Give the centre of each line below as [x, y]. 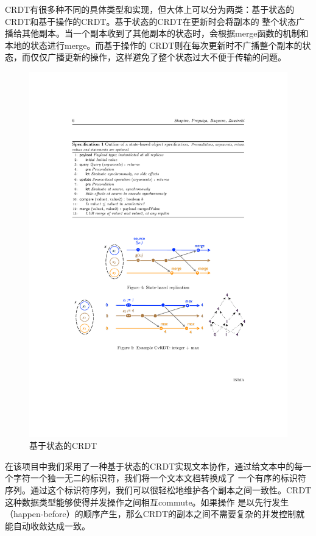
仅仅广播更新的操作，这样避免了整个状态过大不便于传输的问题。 [158, 57]
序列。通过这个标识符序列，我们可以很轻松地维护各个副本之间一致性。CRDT [158, 490]
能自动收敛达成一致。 [47, 525]
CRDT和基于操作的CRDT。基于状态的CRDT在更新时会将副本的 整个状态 [151, 21]
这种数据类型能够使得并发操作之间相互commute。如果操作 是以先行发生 [147, 502]
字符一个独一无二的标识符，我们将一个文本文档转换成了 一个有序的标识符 [160, 478]
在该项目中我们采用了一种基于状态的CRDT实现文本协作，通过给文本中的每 [154, 466]
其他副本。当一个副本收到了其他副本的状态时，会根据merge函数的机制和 [165, 33]
